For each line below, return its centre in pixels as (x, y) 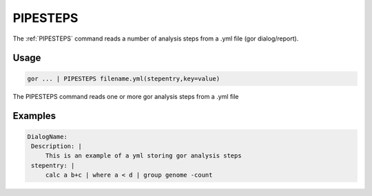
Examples (34, 116)
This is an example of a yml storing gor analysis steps (143, 156)
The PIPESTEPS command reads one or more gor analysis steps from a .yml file (126, 96)
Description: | (57, 146)
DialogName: (48, 137)
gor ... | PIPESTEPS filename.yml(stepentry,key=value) (124, 78)
